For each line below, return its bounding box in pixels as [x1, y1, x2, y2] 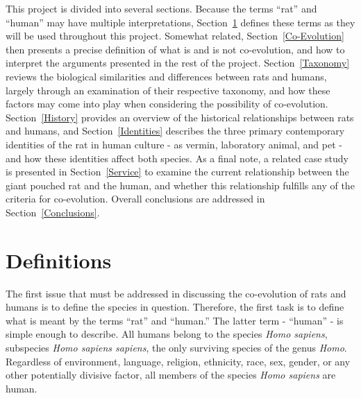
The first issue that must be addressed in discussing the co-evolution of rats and [6, 286, 346, 300]
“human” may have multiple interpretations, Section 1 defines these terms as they [6, 15, 355, 29]
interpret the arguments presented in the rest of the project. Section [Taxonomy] [6, 55, 350, 70]
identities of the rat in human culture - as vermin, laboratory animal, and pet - [6, 137, 342, 151]
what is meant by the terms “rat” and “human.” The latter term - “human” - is [6, 313, 344, 327]
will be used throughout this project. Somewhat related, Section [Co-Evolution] [6, 28, 344, 43]
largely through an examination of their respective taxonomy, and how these [6, 83, 330, 97]
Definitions [6, 245, 112, 274]
